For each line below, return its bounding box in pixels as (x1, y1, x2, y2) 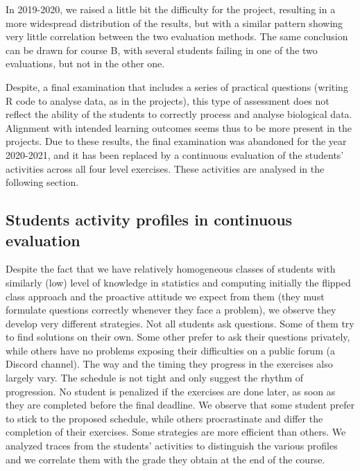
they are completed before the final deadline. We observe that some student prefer (6, 397, 355, 412)
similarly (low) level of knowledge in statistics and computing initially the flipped (6, 275, 351, 289)
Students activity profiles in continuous (6, 209, 293, 230)
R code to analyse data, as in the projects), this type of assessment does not (6, 93, 329, 108)
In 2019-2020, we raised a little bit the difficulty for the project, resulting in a (6, 2, 336, 16)
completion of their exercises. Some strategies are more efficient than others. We (6, 425, 346, 439)
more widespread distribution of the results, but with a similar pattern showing (6, 15, 343, 30)
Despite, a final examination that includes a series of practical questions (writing (6, 79, 348, 94)
